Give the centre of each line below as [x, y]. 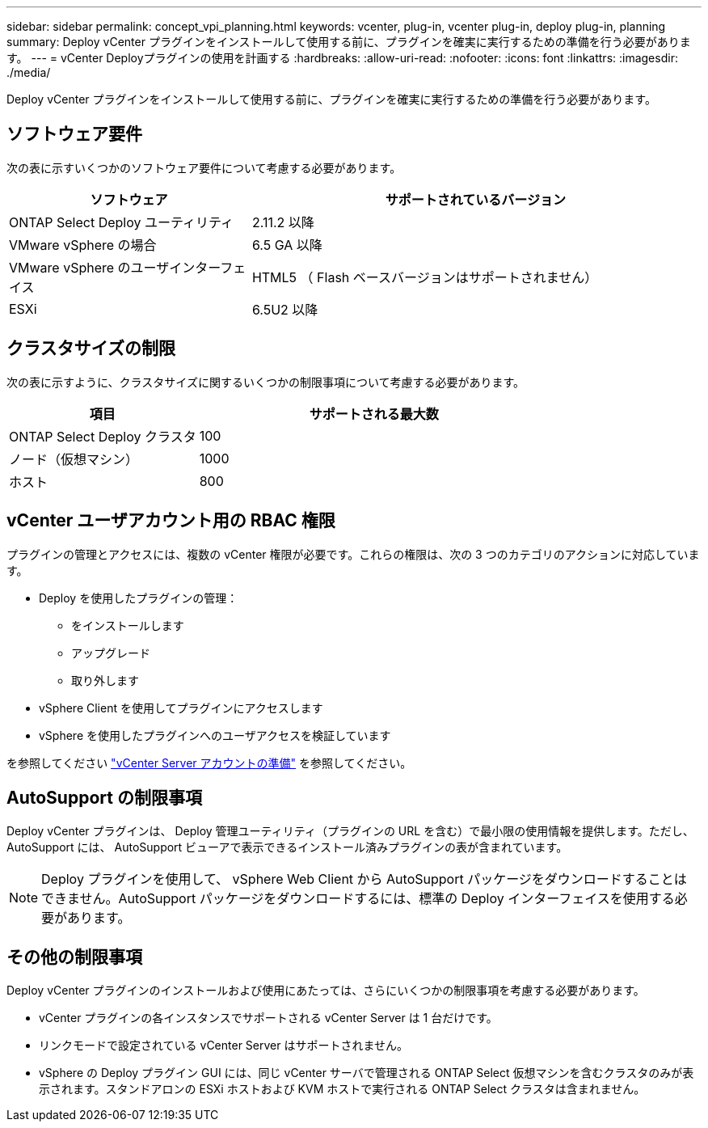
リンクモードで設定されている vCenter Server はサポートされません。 [224, 1046]
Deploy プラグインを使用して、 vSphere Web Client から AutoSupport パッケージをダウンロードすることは [364, 879]
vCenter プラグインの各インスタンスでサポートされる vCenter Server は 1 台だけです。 [268, 1018]
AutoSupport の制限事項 [104, 797]
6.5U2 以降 [285, 309]
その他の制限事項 [74, 957]
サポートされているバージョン [476, 199]
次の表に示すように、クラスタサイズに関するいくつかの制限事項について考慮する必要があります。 [266, 382]
